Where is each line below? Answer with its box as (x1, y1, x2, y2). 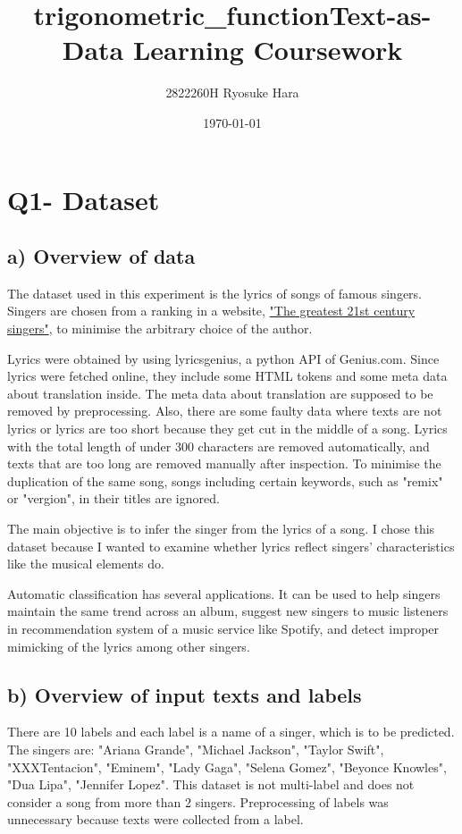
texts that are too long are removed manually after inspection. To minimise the (7, 454, 441, 473)
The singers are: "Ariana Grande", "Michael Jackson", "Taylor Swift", (7, 739, 384, 758)
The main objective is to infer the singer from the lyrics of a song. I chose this (7, 519, 435, 538)
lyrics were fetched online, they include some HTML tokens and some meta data (7, 366, 448, 385)
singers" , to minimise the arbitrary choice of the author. (7, 319, 313, 338)
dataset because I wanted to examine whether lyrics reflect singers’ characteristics (7, 536, 455, 555)
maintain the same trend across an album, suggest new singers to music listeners (7, 602, 449, 620)
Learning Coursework (132, 31, 403, 68)
